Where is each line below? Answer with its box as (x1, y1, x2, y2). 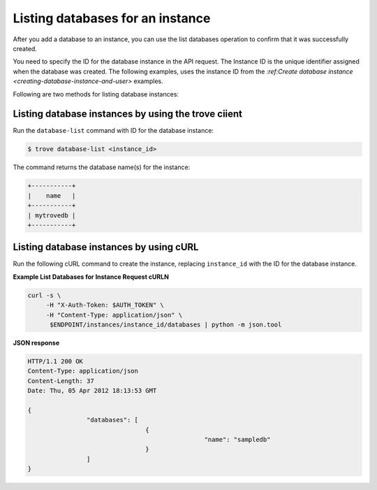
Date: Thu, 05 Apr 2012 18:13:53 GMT (27, 387, 157, 395)
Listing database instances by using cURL (13, 241, 199, 253)
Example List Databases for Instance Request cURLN (13, 273, 169, 281)
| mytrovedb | (27, 211, 76, 219)
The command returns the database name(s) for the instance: (13, 163, 191, 171)
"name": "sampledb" (204, 435, 271, 444)
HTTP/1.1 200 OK (27, 357, 84, 365)
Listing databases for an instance (13, 10, 211, 26)
